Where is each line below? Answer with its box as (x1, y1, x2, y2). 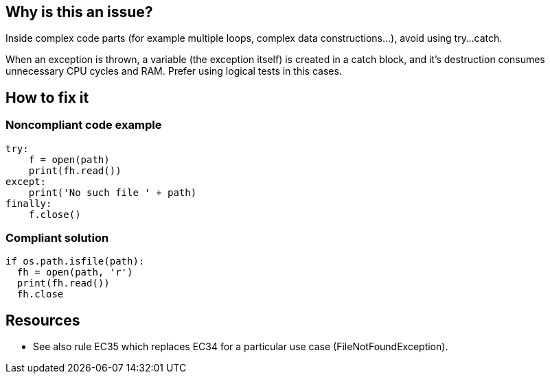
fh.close (16, 289, 64, 300)
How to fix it (5, 88, 89, 106)
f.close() (28, 208, 81, 220)
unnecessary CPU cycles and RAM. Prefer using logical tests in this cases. (5, 65, 342, 77)
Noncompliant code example (5, 118, 162, 132)
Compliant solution (5, 231, 109, 245)
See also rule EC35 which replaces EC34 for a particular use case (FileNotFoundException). (33, 341, 448, 353)
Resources (5, 311, 80, 329)
